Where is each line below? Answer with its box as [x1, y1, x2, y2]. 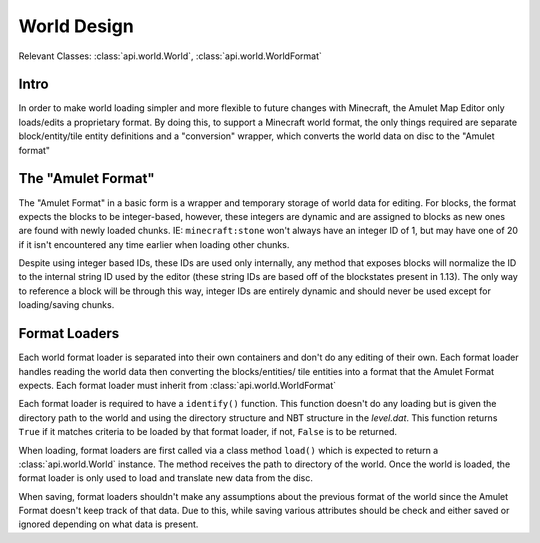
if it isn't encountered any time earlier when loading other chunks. [18, 238, 290, 250]
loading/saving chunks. [18, 299, 115, 311]
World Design [18, 15, 134, 37]
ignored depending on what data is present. [18, 518, 199, 530]
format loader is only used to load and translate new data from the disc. [18, 472, 314, 484]
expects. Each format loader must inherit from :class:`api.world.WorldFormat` [18, 379, 337, 391]
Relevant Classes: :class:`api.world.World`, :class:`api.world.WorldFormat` [18, 50, 322, 62]
